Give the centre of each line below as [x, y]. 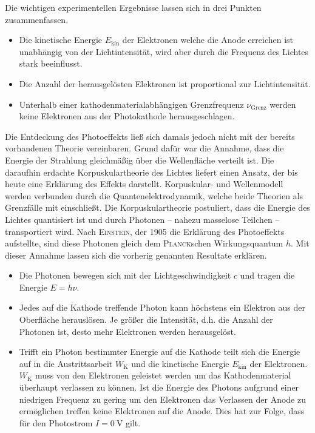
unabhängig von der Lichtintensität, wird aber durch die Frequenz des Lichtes [164, 51]
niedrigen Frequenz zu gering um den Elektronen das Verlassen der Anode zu [163, 399]
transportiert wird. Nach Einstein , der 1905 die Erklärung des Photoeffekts [145, 231]
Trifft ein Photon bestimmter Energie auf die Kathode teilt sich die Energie [160, 352]
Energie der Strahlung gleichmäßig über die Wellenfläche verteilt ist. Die [140, 160]
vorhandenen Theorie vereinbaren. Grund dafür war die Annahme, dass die [144, 148]
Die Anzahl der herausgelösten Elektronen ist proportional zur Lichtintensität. [165, 83]
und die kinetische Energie [180, 363]
